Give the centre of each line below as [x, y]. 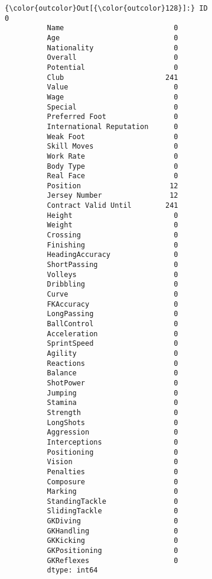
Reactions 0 [112, 363]
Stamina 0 [112, 403]
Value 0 [112, 87]
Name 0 [112, 28]
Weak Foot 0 [112, 136]
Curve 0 [112, 295]
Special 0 [112, 107]
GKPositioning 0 [112, 551]
